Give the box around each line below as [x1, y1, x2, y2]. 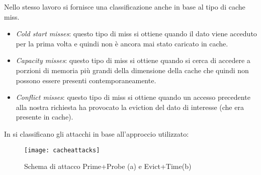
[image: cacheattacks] [24, 146, 100, 154]
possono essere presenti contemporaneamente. [16, 75, 156, 85]
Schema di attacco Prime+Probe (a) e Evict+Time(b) [24, 161, 192, 171]
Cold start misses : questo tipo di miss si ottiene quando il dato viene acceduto [16, 28, 257, 39]
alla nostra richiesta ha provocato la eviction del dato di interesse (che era [16, 101, 244, 112]
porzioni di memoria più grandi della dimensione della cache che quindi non [16, 65, 249, 75]
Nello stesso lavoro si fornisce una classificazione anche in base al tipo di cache [4, 2, 245, 12]
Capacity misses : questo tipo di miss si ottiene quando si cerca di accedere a [16, 55, 250, 66]
